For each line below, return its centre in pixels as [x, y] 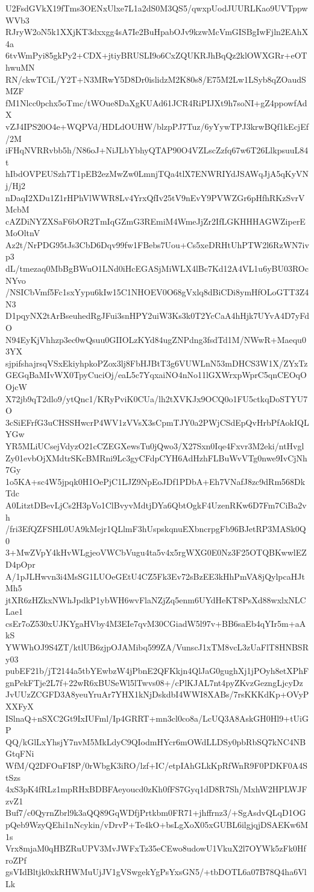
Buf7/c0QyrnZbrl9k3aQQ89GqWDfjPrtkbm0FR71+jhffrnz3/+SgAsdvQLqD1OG [156, 813]
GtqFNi [20, 753]
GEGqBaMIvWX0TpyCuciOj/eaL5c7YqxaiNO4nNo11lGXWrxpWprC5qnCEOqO [156, 375]
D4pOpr [20, 564]
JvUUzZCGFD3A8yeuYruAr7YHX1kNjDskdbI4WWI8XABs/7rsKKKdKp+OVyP [157, 694]
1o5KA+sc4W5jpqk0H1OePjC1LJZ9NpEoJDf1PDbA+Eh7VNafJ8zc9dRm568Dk [155, 481]
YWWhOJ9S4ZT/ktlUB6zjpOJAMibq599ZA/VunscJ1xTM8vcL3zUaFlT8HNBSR [157, 647]
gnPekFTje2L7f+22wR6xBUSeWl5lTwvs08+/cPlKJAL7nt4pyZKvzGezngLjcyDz [154, 682]
